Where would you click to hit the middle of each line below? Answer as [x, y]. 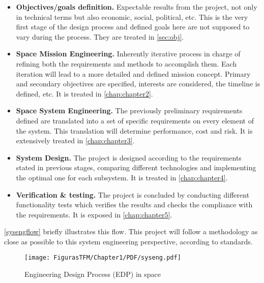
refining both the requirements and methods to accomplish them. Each [126, 63]
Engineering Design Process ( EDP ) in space [93, 274]
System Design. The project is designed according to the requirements [129, 157]
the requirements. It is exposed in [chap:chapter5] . [94, 214]
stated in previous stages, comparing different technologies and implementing [136, 167]
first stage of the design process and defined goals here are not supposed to [133, 27]
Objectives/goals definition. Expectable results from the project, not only [137, 7]
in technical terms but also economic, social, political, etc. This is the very [132, 17]
